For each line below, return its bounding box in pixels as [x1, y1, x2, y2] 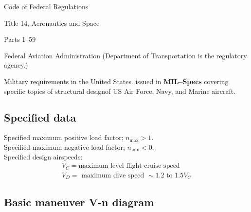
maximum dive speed [81, 172, 144, 179]
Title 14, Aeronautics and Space [4, 18, 100, 28]
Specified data [4, 109, 76, 124]
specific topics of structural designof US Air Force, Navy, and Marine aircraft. [4, 86, 236, 96]
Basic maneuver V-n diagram [4, 194, 154, 209]
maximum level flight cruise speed [78, 162, 180, 170]
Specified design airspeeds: [4, 151, 83, 161]
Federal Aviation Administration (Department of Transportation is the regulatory [4, 50, 247, 60]
